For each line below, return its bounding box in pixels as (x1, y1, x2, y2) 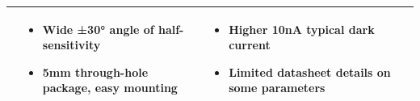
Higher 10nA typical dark (229, 20, 375, 37)
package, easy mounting (42, 79, 178, 96)
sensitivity (42, 36, 101, 53)
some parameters (229, 79, 325, 96)
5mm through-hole (42, 63, 149, 80)
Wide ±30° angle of (42, 20, 154, 37)
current (229, 36, 271, 53)
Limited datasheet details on (229, 63, 391, 80)
